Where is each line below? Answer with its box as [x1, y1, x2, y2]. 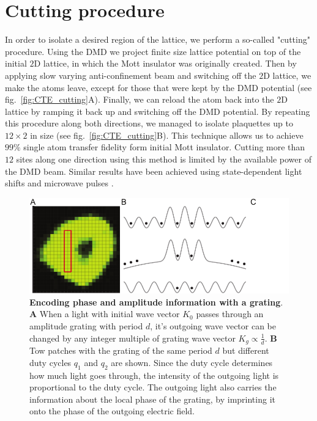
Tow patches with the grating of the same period [29, 344, 212, 357]
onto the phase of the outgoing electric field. [29, 405, 195, 417]
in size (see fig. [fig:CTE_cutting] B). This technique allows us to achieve [30, 128, 304, 141]
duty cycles [29, 356, 72, 368]
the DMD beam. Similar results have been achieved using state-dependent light [5, 164, 302, 177]
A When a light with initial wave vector [29, 307, 180, 320]
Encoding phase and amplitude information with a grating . [29, 295, 283, 308]
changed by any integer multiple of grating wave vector [29, 331, 236, 344]
